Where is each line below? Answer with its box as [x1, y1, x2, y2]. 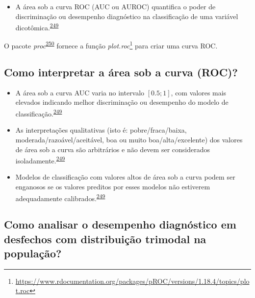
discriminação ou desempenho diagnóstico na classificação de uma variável [15, 11, 238, 21]
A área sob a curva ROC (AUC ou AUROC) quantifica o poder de [15, 1, 216, 11]
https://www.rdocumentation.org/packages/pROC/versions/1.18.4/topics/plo [15, 275, 250, 286]
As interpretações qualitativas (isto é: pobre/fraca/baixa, [15, 125, 187, 135]
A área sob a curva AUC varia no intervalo [15, 87, 145, 97]
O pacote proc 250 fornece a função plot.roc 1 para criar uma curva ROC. [4, 39, 218, 51]
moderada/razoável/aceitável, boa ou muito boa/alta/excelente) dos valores [15, 134, 243, 144]
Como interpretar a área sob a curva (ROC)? [4, 65, 238, 80]
